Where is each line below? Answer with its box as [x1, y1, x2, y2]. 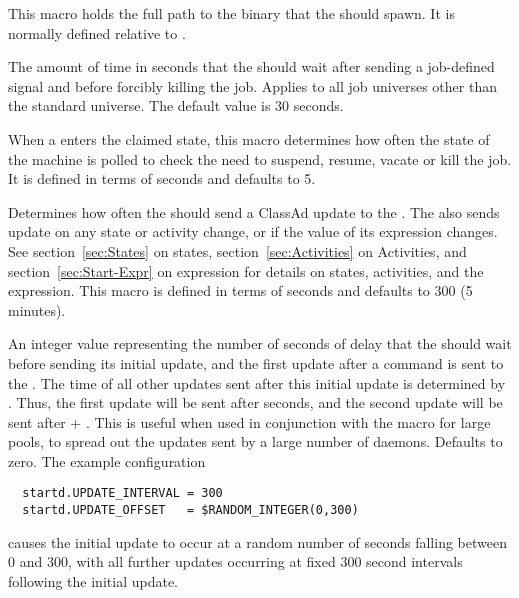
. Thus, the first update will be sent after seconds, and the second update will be [8, 392, 503, 413]
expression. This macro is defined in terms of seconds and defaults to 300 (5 [8, 280, 473, 301]
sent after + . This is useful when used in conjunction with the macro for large [8, 411, 491, 432]
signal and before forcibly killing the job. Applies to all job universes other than [8, 75, 497, 96]
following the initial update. [8, 570, 178, 591]
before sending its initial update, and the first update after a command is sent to [8, 352, 504, 373]
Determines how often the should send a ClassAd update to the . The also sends [8, 201, 500, 222]
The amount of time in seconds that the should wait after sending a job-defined [8, 56, 495, 77]
